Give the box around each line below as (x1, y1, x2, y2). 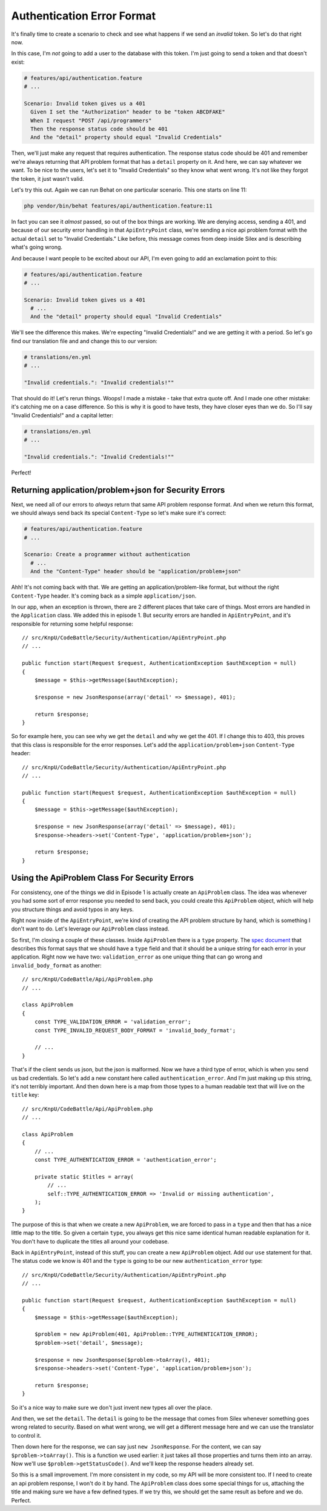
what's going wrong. (11, 243, 63, 251)
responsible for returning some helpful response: (11, 620, 133, 627)
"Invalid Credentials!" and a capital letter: (11, 411, 114, 419)
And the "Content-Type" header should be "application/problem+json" (30, 568, 242, 575)
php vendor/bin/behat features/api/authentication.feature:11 (24, 202, 213, 209)
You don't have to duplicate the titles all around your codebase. (11, 1237, 170, 1245)
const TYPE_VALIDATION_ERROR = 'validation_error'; (34, 1018, 191, 1025)
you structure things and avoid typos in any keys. (11, 906, 134, 913)
